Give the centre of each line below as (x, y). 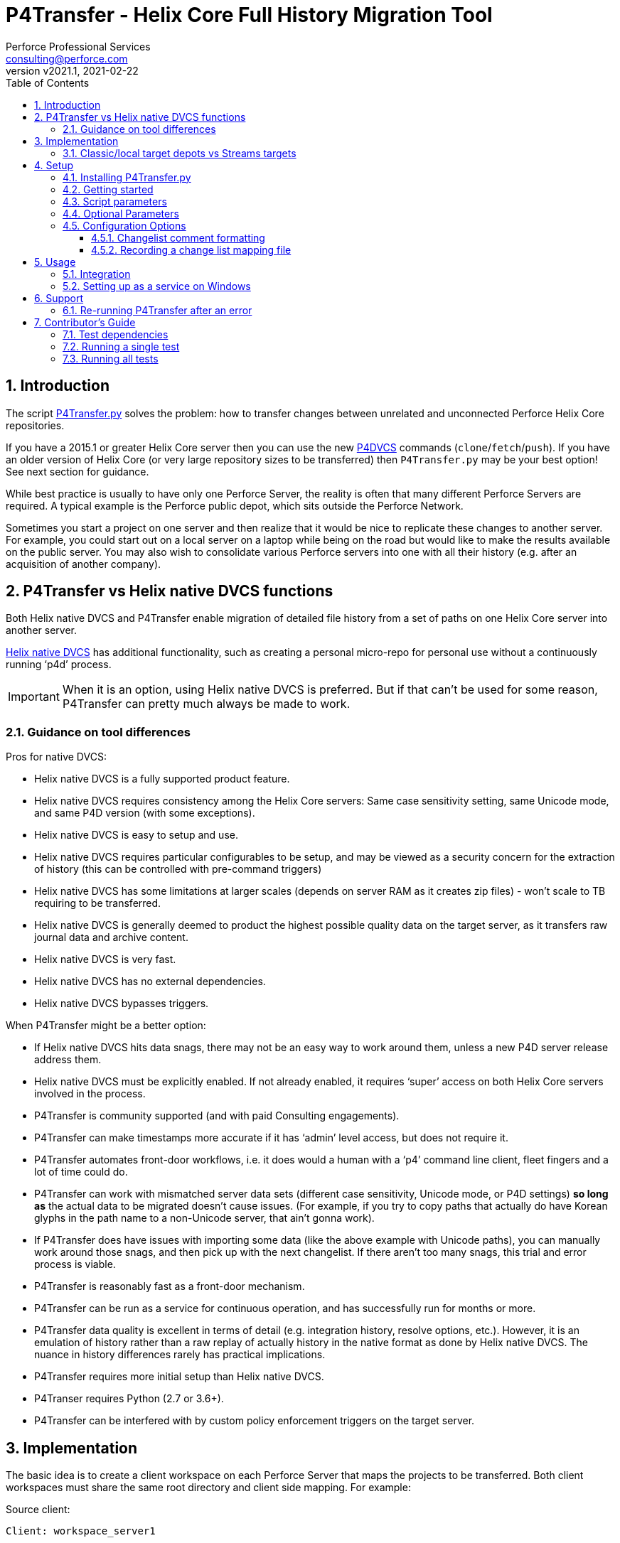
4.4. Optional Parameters (121, 213)
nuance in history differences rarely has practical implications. (180, 1355)
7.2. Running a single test (121, 346)
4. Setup (54, 165)
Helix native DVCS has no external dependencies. (150, 982)
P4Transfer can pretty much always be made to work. (206, 704)
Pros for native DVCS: (56, 757)
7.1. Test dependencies (116, 334)
